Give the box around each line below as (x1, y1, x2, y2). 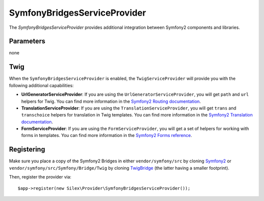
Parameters (9, 37, 45, 45)
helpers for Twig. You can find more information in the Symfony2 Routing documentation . (21, 98, 201, 104)
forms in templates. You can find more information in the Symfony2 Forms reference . (21, 133, 193, 138)
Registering (9, 145, 45, 154)
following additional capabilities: (9, 82, 74, 88)
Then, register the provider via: (9, 174, 72, 180)
